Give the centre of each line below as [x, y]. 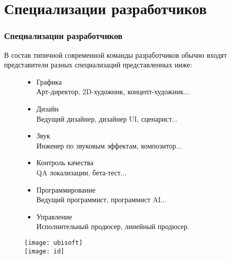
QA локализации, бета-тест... [81, 172]
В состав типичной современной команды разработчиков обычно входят [115, 54]
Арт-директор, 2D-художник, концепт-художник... [113, 91]
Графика [49, 81]
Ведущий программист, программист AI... [102, 199]
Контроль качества [65, 162]
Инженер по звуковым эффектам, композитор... [109, 145]
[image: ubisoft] [54, 243]
